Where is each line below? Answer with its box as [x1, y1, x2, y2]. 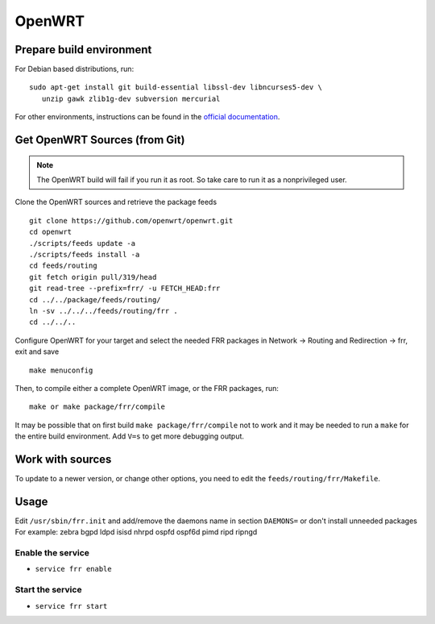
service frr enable [35, 564, 112, 574]
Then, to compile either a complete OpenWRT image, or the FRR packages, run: [14, 383, 280, 393]
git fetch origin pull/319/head [29, 272, 157, 281]
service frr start [35, 601, 108, 610]
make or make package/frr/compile [29, 402, 165, 411]
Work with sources [14, 452, 112, 466]
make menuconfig [29, 365, 93, 375]
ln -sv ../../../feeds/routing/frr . [29, 306, 179, 315]
